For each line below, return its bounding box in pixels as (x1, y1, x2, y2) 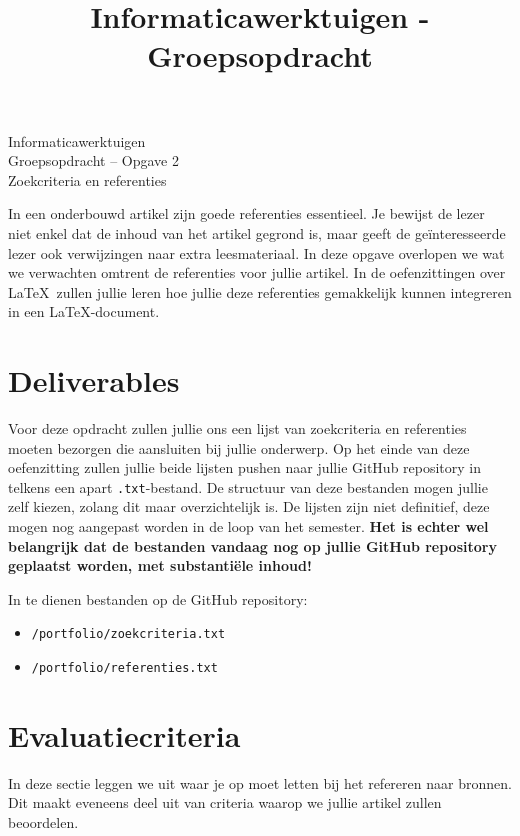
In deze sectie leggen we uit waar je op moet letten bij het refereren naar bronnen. (8, 772, 512, 793)
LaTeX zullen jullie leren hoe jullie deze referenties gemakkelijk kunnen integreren (8, 281, 512, 302)
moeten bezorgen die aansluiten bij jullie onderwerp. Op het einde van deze (8, 437, 470, 458)
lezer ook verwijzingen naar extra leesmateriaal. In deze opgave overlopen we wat (8, 242, 505, 263)
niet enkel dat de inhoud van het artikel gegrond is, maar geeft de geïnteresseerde (8, 222, 506, 243)
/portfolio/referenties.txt (31, 661, 218, 676)
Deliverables (8, 360, 180, 401)
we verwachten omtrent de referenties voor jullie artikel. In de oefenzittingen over (8, 262, 506, 283)
